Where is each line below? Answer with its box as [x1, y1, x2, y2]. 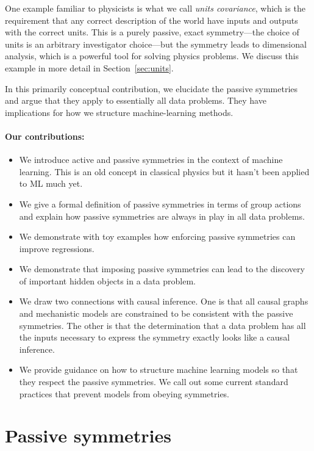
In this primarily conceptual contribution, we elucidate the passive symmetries [5, 82, 298, 95]
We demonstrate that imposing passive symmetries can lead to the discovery [19, 262, 305, 275]
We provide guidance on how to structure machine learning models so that [19, 363, 298, 376]
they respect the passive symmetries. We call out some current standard [19, 375, 288, 388]
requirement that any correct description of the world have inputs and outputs [5, 13, 298, 26]
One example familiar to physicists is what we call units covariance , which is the [5, 2, 305, 14]
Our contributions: [5, 129, 85, 142]
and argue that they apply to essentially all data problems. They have [5, 94, 266, 107]
